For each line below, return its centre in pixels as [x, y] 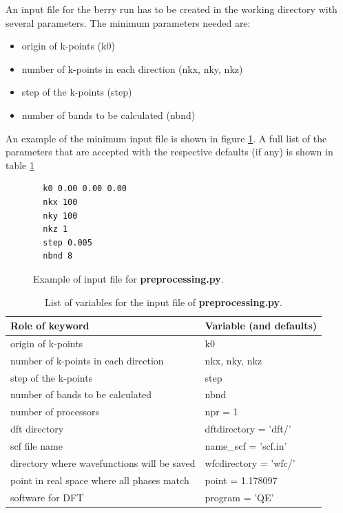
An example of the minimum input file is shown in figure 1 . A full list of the [166, 138]
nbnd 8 [58, 256]
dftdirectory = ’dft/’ [248, 429]
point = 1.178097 [241, 480]
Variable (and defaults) [261, 326]
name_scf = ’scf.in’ [246, 446]
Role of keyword [50, 326]
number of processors [55, 412]
